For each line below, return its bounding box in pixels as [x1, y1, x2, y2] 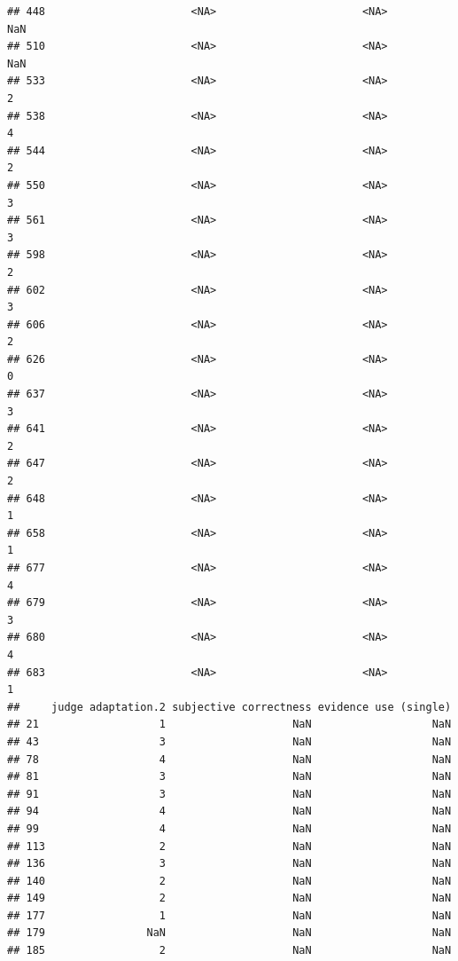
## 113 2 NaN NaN [7, 839, 452, 853]
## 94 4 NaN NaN [7, 805, 452, 818]
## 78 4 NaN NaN [7, 752, 452, 766]
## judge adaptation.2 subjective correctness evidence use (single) [7, 700, 452, 713]
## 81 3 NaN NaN [7, 770, 452, 784]
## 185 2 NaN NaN [7, 944, 452, 957]
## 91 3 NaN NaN [7, 787, 452, 800]
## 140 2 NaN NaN [7, 874, 452, 887]
